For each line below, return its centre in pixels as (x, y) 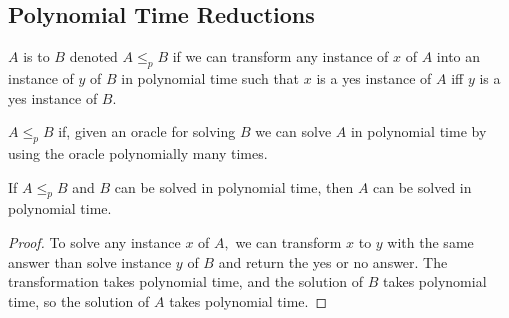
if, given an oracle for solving (147, 131)
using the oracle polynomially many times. (138, 152)
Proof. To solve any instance (94, 241)
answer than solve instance (90, 261)
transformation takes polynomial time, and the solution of (186, 281)
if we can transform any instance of (280, 56)
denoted (93, 56)
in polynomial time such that (210, 78)
